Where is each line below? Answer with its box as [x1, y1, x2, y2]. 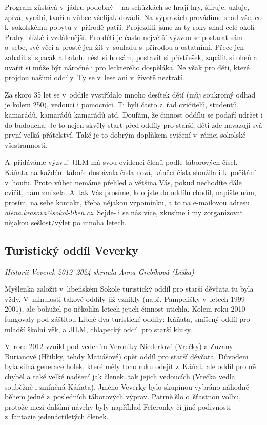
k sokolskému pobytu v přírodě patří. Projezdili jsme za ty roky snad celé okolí [5, 22, 255, 32]
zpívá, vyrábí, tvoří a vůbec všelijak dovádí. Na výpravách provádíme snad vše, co [5, 11, 262, 22]
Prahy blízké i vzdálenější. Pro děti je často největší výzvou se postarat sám [5, 31, 243, 42]
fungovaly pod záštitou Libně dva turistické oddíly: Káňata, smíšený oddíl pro [5, 314, 250, 324]
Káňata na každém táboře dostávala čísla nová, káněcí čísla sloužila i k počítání [5, 166, 256, 177]
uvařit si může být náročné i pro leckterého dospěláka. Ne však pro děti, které [5, 62, 250, 72]
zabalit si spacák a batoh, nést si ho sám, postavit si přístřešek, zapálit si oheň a [5, 51, 257, 62]
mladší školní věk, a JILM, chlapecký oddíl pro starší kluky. [5, 323, 192, 334]
